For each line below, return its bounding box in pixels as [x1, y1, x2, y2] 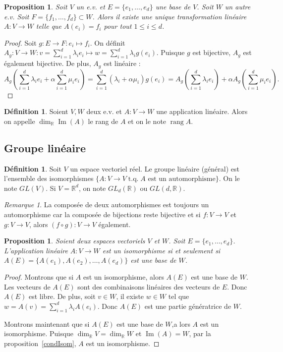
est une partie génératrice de [144, 300, 231, 311]
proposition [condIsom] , [4, 338, 76, 348]
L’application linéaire [4, 245, 68, 255]
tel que [168, 291, 189, 301]
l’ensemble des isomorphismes [4, 173, 94, 183]
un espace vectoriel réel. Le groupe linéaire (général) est [70, 163, 239, 174]
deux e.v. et [86, 106, 122, 117]
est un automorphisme [148, 176, 216, 183]
